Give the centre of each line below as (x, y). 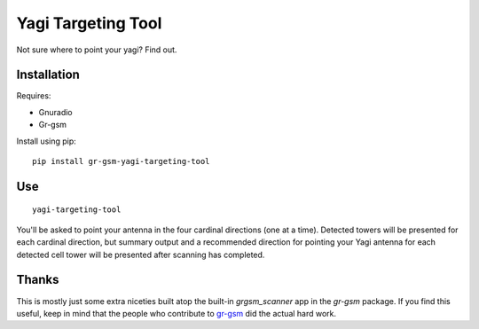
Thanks (38, 280)
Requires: (34, 96)
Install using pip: (47, 141)
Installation (48, 75)
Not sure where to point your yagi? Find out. (97, 50)
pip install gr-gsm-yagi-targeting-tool (121, 161)
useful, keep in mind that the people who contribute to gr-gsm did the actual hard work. (177, 313)
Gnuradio (55, 112)
